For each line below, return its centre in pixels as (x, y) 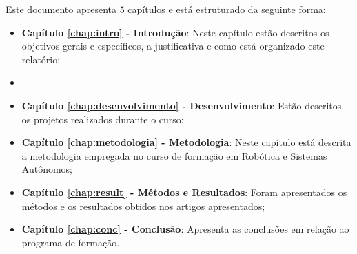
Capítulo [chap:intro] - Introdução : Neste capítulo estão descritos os (175, 32)
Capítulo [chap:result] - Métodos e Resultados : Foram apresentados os (184, 192)
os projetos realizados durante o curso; (103, 119)
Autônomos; (47, 169)
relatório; (41, 59)
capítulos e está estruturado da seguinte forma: (227, 9)
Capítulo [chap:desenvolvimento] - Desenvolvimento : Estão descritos (182, 105)
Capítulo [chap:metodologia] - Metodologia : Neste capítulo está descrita (186, 142)
